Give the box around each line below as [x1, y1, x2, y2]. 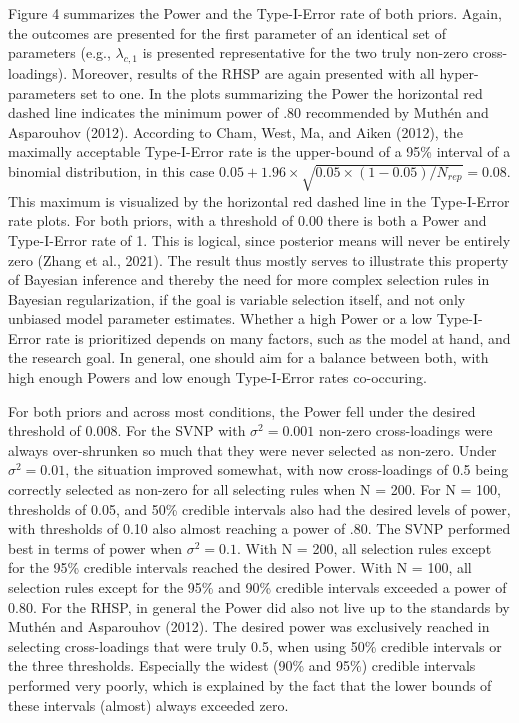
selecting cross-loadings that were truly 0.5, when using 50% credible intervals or [8, 635, 502, 656]
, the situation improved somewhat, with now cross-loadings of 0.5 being [65, 459, 509, 480]
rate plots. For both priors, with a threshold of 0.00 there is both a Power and [8, 210, 487, 231]
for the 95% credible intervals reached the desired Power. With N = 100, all [8, 557, 472, 578]
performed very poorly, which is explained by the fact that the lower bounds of [8, 674, 492, 695]
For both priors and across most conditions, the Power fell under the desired [8, 400, 476, 421]
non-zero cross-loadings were [318, 420, 493, 441]
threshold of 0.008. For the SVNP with [8, 420, 246, 441]
